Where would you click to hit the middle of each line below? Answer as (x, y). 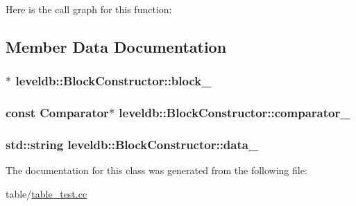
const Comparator (57, 113)
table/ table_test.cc (46, 193)
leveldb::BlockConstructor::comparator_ (235, 113)
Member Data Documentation (116, 46)
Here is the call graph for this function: (89, 9)
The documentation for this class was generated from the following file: (156, 170)
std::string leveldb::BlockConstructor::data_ (132, 144)
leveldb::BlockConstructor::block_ (113, 81)
